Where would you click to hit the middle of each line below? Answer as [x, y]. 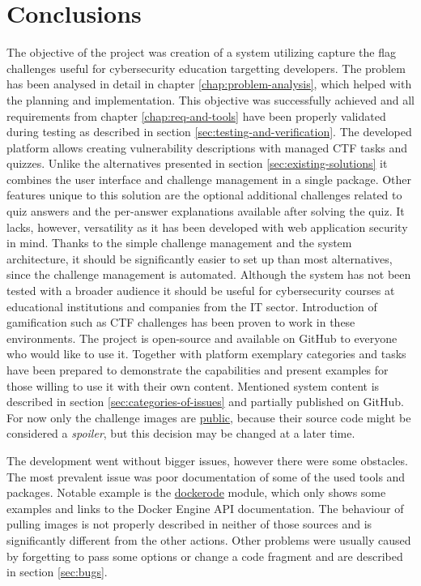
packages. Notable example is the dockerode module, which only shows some [196, 492]
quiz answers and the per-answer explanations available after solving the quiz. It [206, 211]
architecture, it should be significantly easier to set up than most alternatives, [200, 258]
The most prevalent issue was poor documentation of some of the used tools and [206, 476]
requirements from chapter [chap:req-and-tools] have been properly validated [196, 115]
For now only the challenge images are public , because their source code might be [209, 417]
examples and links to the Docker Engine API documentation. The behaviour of [205, 508]
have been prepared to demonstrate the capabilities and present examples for [198, 370]
